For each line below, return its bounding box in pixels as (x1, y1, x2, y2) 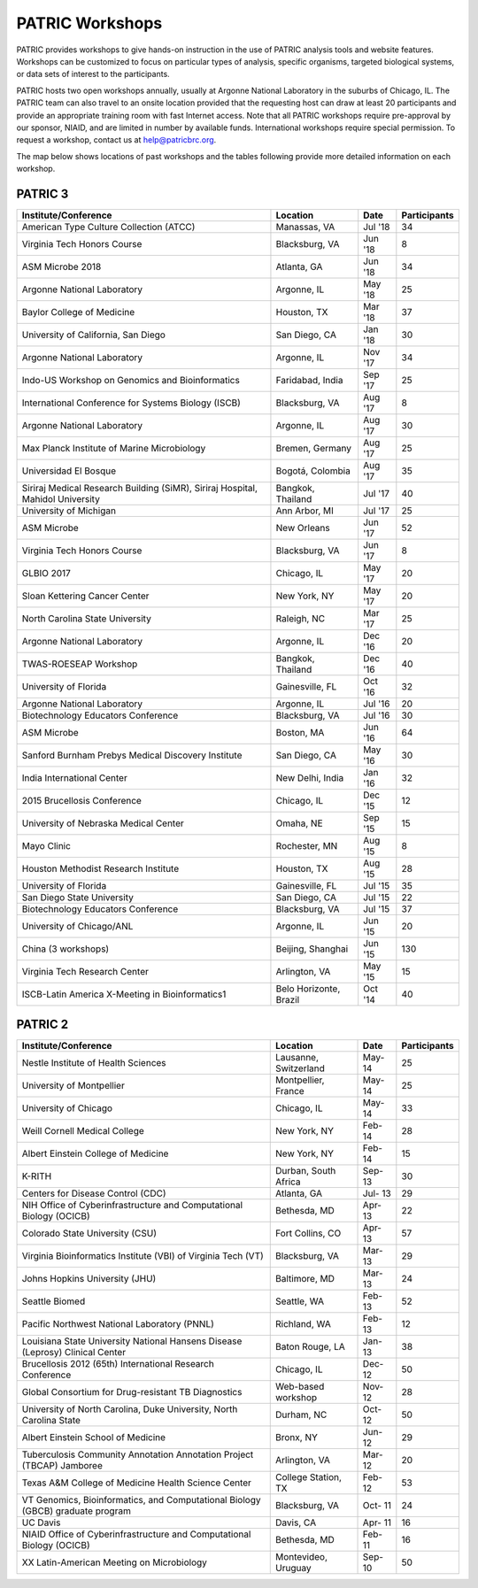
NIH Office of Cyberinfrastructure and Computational (21, 1199, 243, 1212)
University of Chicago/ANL (21, 920, 134, 932)
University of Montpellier (21, 1080, 126, 1092)
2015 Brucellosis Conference (21, 794, 142, 806)
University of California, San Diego (21, 328, 166, 341)
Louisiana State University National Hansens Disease (21, 1335, 243, 1347)
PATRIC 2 (16, 1017, 69, 1032)
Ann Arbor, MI (275, 505, 334, 517)
